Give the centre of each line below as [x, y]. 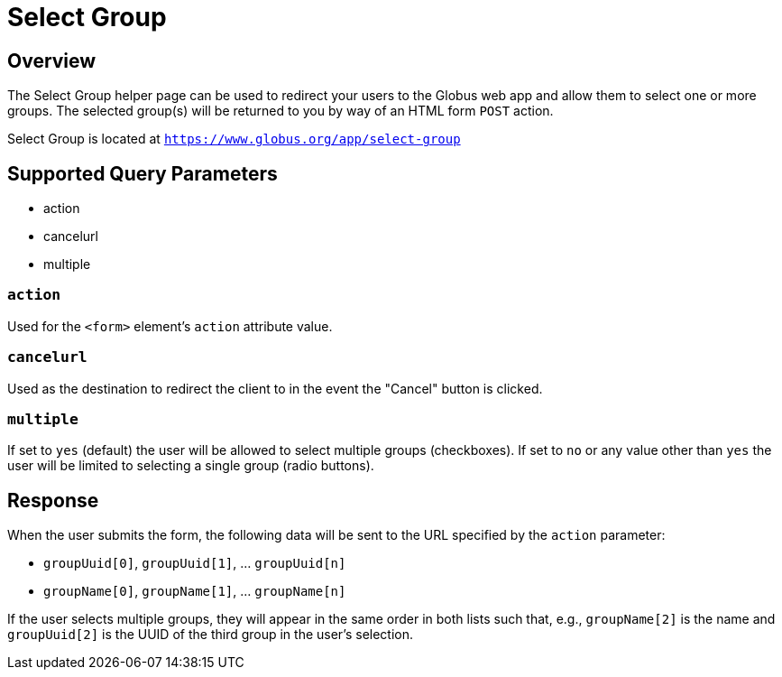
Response [53, 500]
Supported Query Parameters [143, 173]
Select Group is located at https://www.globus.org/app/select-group [234, 139]
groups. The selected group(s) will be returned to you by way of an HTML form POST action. [281, 111]
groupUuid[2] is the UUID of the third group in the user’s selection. [211, 635]
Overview [52, 60]
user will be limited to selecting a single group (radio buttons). [191, 466]
